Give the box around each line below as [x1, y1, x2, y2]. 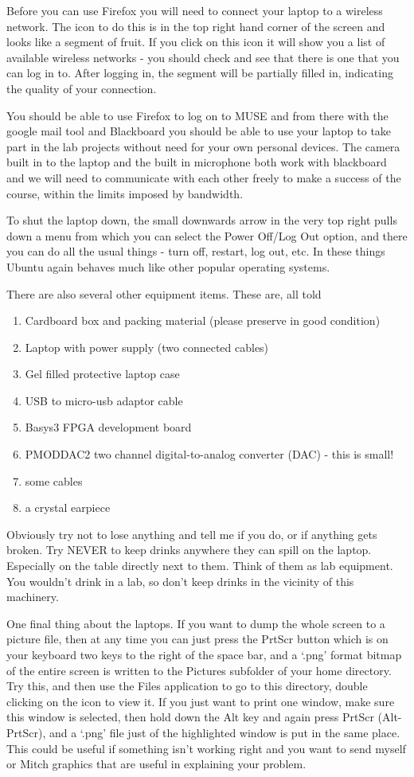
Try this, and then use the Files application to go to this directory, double [6, 677, 368, 694]
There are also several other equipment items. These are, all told [6, 285, 322, 302]
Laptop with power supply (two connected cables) [25, 338, 269, 355]
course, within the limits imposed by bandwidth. [6, 185, 244, 201]
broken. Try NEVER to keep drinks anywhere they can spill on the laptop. [6, 541, 372, 558]
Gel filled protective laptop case [25, 365, 180, 382]
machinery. [6, 588, 59, 605]
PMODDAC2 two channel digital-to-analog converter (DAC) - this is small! [25, 446, 394, 463]
